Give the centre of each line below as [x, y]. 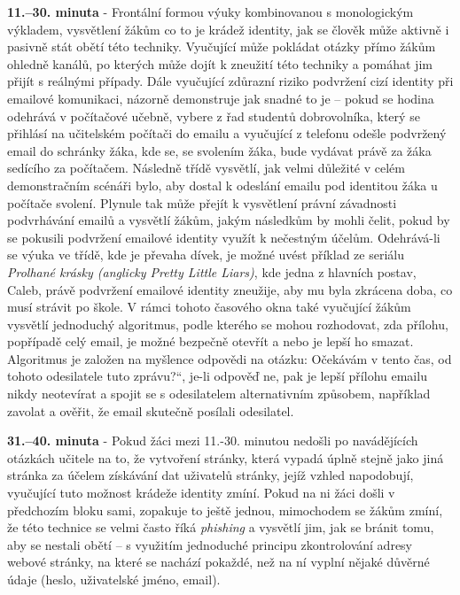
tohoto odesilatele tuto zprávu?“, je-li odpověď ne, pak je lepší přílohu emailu [217, 376]
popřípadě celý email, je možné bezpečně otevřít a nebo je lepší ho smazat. [211, 341]
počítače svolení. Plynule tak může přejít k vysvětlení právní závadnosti [202, 202]
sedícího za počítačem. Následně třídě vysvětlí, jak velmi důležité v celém [206, 168]
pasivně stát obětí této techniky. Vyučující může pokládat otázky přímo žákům [222, 46]
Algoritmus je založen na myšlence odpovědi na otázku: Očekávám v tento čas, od [230, 358]
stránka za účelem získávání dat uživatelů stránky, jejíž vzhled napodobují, [211, 475]
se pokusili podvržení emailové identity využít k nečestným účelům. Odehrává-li [224, 237]
